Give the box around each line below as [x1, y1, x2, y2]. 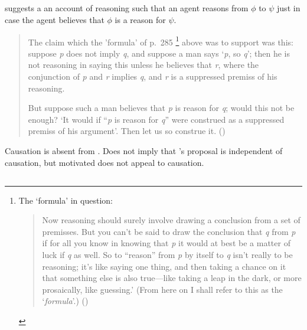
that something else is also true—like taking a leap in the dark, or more [42, 272, 302, 284]
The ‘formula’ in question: [18, 194, 113, 206]
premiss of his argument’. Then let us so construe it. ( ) [28, 125, 226, 137]
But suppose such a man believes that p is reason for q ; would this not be [28, 102, 295, 114]
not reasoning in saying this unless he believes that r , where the [28, 58, 259, 71]
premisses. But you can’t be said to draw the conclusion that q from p [42, 225, 296, 237]
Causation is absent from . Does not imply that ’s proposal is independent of [5, 144, 283, 156]
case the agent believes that [5, 13, 104, 25]
